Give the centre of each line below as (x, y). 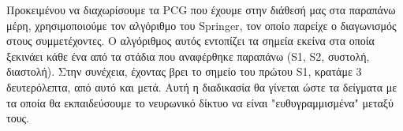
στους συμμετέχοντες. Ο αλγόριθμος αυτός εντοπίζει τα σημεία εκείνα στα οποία (190, 41)
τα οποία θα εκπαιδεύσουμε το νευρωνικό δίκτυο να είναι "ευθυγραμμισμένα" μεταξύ (200, 102)
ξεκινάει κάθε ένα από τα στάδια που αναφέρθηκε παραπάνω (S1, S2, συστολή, (188, 56)
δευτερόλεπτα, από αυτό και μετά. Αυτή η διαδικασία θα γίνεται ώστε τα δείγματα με (202, 86)
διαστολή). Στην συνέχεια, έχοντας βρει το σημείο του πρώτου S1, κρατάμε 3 (184, 71)
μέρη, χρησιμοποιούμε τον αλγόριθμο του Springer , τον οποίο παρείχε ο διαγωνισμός (201, 25)
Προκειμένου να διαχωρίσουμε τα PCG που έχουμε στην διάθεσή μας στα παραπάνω (201, 9)
